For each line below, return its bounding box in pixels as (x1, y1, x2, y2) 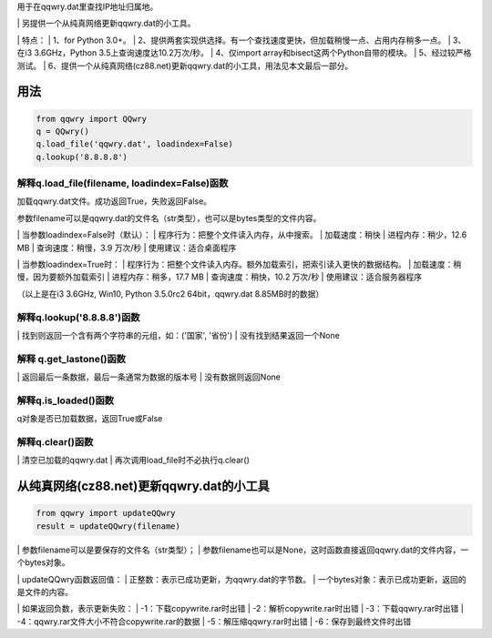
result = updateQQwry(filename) (36, 521, 181, 532)
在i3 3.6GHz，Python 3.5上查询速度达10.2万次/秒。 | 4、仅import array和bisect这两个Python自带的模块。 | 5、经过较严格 (16, 47, 472, 58)
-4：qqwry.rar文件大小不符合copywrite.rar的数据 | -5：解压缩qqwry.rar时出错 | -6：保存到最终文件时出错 (16, 615, 412, 627)
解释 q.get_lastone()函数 (16, 352, 127, 365)
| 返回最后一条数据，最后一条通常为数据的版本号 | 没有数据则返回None (16, 371, 282, 382)
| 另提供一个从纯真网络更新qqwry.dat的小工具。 (16, 18, 196, 29)
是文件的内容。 (16, 586, 73, 597)
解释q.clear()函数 (16, 436, 94, 448)
